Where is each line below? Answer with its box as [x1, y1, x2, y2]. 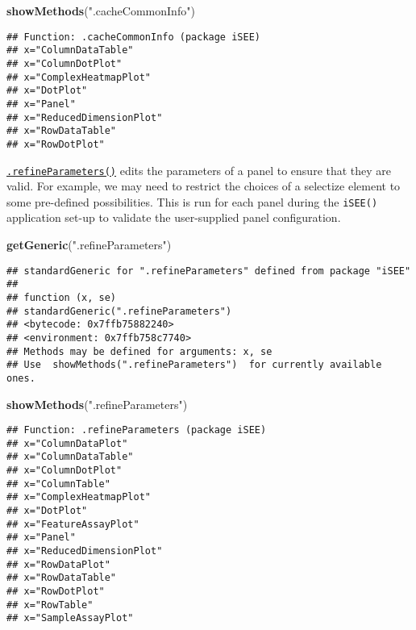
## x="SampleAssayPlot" [6, 612, 134, 624]
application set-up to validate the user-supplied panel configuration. [6, 209, 341, 226]
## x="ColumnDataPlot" [6, 437, 128, 449]
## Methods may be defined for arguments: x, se [6, 345, 272, 357]
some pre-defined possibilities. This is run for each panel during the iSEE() [6, 193, 378, 210]
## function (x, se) [6, 291, 117, 303]
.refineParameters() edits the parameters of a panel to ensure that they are [6, 161, 392, 178]
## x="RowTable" [6, 599, 94, 611]
